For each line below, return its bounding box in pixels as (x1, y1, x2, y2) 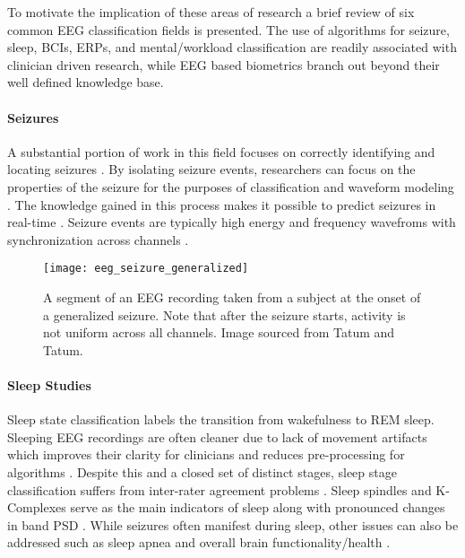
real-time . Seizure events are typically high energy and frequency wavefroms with (7, 213, 456, 231)
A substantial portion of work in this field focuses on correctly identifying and (7, 142, 435, 161)
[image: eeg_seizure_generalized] (43, 262, 249, 275)
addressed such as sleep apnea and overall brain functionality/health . (7, 533, 391, 552)
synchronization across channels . (7, 230, 189, 248)
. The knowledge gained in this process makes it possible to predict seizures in (7, 195, 436, 214)
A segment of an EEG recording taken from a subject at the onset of (43, 287, 421, 306)
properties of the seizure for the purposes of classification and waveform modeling (7, 177, 454, 196)
